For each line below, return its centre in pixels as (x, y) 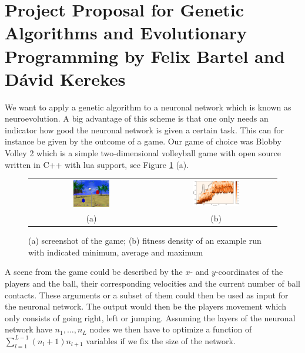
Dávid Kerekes (65, 78)
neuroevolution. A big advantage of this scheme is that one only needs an (137, 118)
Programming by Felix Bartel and (145, 56)
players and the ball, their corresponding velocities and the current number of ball (152, 283)
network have (29, 329)
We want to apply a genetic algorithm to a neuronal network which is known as (148, 107)
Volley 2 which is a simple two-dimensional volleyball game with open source (143, 153)
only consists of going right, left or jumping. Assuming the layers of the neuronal (150, 317)
